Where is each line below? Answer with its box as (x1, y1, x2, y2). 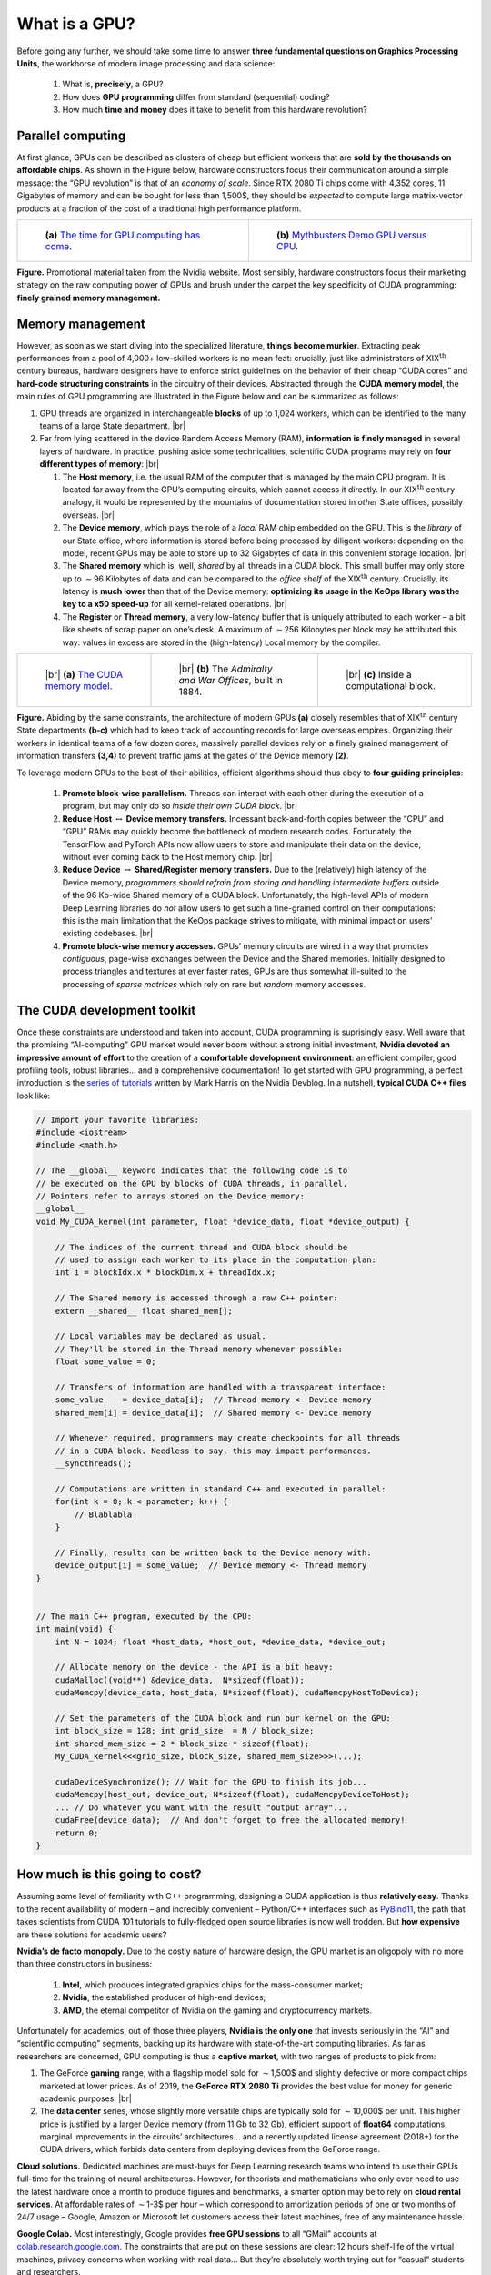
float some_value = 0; (55, 1357, 156, 1367)
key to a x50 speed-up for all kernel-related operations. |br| (62, 599, 288, 610)
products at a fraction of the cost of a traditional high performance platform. (16, 203, 302, 214)
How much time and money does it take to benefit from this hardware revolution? (62, 105, 367, 116)
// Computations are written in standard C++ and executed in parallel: (55, 1484, 386, 1494)
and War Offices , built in (178, 674, 284, 687)
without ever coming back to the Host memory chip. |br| (62, 851, 273, 862)
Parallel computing (16, 127, 126, 143)
